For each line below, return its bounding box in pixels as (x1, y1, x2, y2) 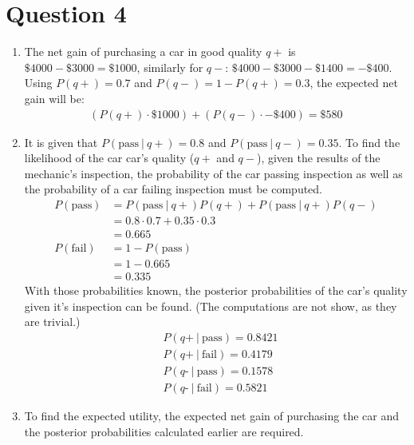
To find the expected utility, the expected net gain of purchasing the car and (24, 407, 399, 423)
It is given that (24, 133, 98, 150)
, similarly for (136, 58, 203, 75)
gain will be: (24, 89, 85, 106)
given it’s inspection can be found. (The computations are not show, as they (24, 297, 397, 314)
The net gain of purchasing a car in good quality (24, 43, 262, 60)
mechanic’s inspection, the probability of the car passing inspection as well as (24, 165, 403, 181)
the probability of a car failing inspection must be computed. (24, 181, 323, 197)
